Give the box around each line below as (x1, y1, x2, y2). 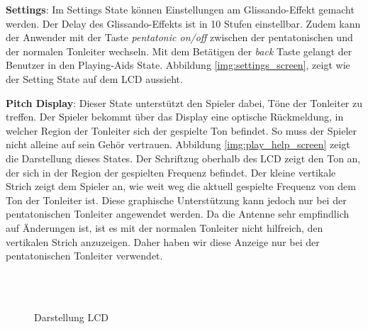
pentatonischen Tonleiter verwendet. (6, 248, 163, 263)
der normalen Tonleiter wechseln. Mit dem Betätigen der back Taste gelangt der (6, 43, 352, 58)
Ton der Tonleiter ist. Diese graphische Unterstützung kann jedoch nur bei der (6, 192, 347, 207)
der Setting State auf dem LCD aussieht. (6, 71, 183, 86)
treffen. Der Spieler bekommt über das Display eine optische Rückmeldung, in (6, 109, 344, 124)
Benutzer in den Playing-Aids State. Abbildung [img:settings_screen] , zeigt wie (6, 57, 350, 72)
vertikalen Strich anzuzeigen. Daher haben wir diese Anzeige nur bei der (6, 234, 320, 249)
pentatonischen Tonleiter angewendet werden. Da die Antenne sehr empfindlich (6, 206, 350, 221)
